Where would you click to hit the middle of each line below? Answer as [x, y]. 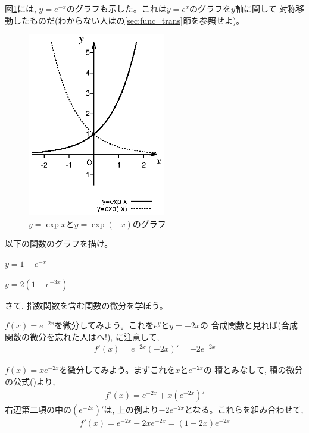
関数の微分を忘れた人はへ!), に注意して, [82, 336]
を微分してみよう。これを [104, 325]
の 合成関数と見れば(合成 [249, 325]
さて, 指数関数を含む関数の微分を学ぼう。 [86, 305]
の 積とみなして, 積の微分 [253, 370]
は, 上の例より [131, 409]
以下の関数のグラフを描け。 [59, 244]
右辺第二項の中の [38, 409]
